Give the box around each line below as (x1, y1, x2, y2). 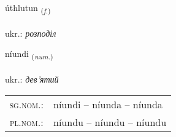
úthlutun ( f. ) (5, 1, 51, 15)
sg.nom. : (10, 97, 44, 111)
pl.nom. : (10, 114, 44, 129)
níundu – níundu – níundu (53, 114, 167, 129)
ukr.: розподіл (5, 26, 56, 39)
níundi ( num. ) (5, 47, 53, 62)
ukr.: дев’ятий (5, 73, 59, 86)
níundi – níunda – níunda (53, 97, 163, 111)
